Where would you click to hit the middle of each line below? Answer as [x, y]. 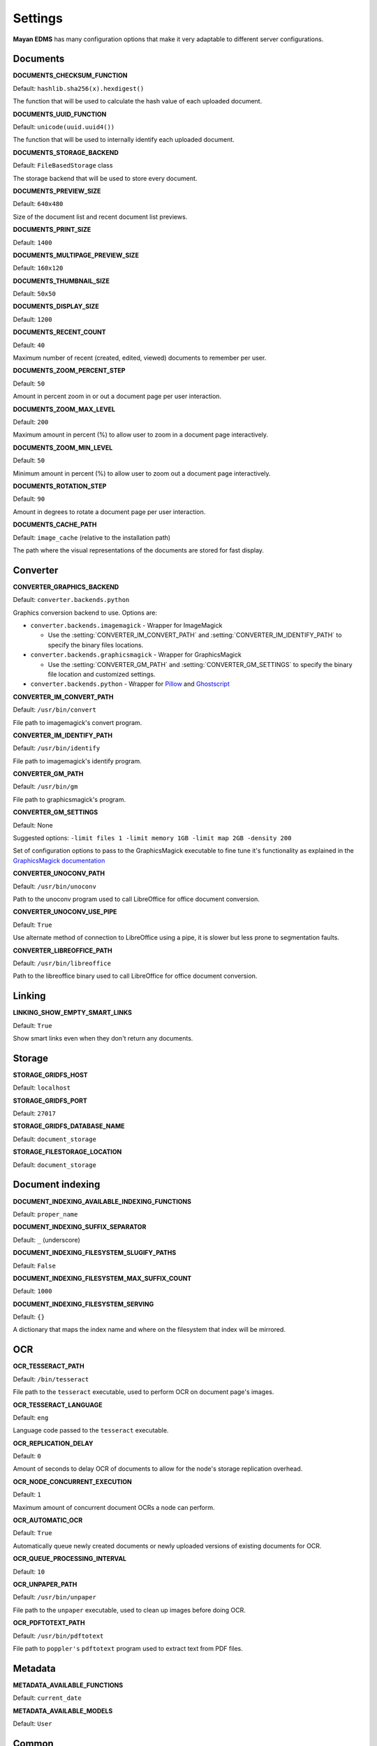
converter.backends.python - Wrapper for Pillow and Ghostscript [130, 684]
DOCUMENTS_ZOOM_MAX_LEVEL [64, 409]
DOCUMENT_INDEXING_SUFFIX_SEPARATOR [80, 1227]
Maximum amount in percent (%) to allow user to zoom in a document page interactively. [141, 435]
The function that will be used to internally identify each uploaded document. [124, 140]
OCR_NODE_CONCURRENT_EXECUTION [73, 1481]
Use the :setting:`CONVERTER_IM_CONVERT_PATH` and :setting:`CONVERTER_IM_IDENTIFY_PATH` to [195, 635]
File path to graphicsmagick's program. [69, 799]
